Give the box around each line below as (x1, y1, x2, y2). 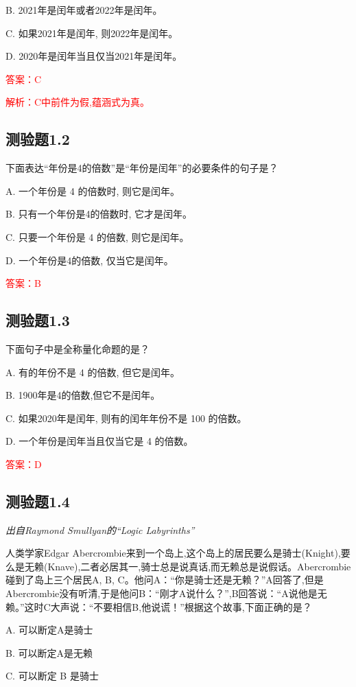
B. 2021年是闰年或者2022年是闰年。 (5, 3, 163, 16)
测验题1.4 (5, 490, 70, 511)
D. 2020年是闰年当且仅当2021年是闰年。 (5, 49, 182, 63)
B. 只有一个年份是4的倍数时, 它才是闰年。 (5, 207, 193, 221)
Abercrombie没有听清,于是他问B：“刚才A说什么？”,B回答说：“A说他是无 (5, 586, 327, 601)
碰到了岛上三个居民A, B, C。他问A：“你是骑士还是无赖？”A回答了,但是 (5, 572, 324, 587)
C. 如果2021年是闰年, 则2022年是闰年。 (5, 25, 178, 40)
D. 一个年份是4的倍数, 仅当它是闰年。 (5, 253, 174, 267)
